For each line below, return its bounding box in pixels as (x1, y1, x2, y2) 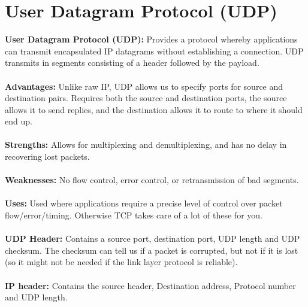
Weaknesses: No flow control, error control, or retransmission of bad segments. (5, 174, 299, 186)
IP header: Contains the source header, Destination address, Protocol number (5, 279, 296, 291)
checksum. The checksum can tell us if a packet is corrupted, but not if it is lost (5, 244, 298, 256)
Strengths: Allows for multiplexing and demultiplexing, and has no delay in (5, 138, 287, 151)
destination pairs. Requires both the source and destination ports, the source (5, 92, 287, 104)
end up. (5, 115, 32, 127)
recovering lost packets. (5, 150, 90, 163)
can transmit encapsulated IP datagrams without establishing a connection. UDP (5, 44, 304, 57)
